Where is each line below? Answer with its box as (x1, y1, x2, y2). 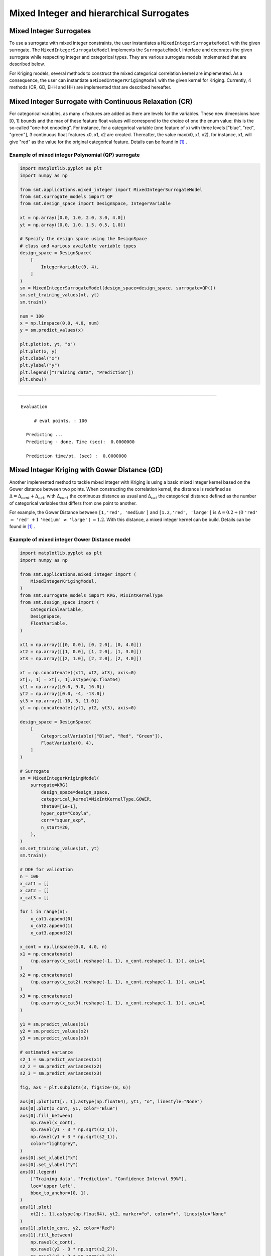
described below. (9, 61, 45, 67)
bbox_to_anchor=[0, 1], (30, 1190, 89, 1196)
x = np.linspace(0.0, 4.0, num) (20, 321, 100, 326)
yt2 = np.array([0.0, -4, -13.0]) (20, 691, 105, 697)
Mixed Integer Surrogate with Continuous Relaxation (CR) (9, 97, 193, 106)
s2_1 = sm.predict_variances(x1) (20, 1057, 102, 1062)
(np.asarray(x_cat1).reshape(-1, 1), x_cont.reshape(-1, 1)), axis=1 (30, 958, 205, 964)
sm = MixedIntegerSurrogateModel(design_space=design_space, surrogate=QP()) (20, 285, 216, 291)
